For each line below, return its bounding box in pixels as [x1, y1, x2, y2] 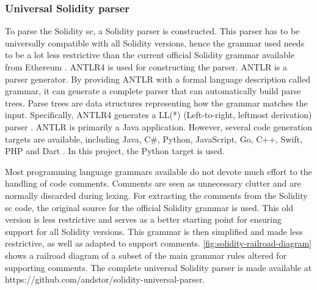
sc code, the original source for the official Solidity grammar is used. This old [5, 201, 293, 214]
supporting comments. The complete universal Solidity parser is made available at [5, 261, 312, 273]
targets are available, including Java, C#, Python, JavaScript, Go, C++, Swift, [5, 132, 303, 145]
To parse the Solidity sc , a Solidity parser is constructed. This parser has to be [5, 24, 300, 37]
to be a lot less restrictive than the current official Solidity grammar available [5, 48, 295, 61]
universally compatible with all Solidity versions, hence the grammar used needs [5, 36, 305, 49]
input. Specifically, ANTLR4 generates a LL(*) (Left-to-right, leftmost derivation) [5, 108, 312, 121]
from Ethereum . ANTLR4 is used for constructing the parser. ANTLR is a [5, 61, 288, 73]
